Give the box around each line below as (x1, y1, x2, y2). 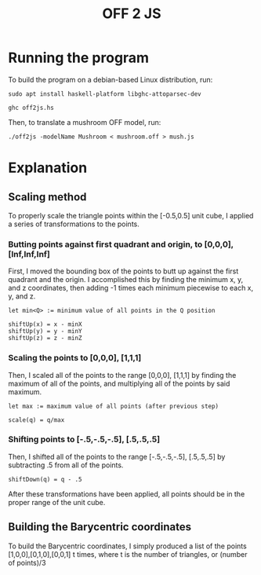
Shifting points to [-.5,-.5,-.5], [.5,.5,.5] (8, 434, 161, 445)
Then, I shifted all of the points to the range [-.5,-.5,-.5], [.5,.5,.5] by (8, 452, 226, 461)
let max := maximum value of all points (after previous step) (8, 402, 219, 410)
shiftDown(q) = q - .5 (8, 475, 82, 483)
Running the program (8, 49, 150, 67)
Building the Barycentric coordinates (8, 520, 192, 534)
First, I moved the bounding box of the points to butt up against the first (8, 266, 239, 276)
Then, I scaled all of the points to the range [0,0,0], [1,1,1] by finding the (8, 370, 237, 379)
